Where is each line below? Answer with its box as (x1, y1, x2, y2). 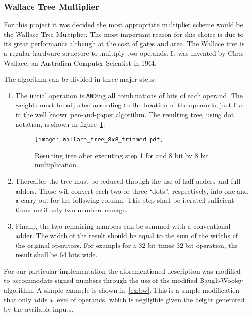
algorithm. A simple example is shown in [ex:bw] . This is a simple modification (4, 285, 240, 295)
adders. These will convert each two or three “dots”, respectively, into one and (15, 185, 248, 195)
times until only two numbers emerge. (15, 204, 128, 214)
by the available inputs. (4, 304, 74, 314)
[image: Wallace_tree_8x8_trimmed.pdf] (34, 136, 164, 143)
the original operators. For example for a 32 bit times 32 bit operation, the (15, 240, 238, 250)
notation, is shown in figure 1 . (15, 119, 105, 129)
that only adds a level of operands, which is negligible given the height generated (4, 294, 245, 304)
